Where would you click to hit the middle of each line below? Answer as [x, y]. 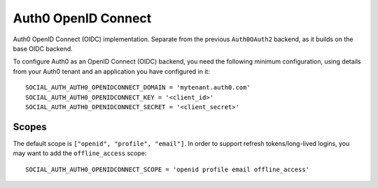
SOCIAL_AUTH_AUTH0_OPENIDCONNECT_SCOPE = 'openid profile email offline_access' [168, 169]
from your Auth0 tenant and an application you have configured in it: [111, 71]
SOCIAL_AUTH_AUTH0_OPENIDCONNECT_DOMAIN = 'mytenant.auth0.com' [138, 88]
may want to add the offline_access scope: [80, 153]
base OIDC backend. [43, 48]
